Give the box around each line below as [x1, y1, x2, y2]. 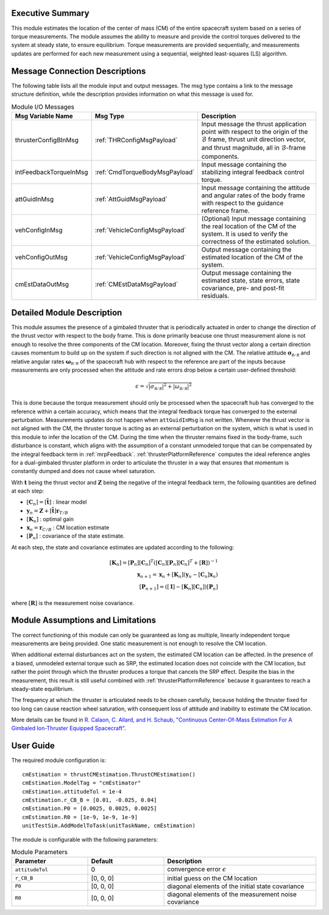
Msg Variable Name [15, 112, 73, 120]
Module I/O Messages [11, 103, 75, 111]
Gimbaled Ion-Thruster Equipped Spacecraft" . [11, 725, 126, 732]
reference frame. [201, 206, 250, 215]
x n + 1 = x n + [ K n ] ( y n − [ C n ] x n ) [137, 571, 219, 580]
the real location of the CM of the [201, 222, 297, 230]
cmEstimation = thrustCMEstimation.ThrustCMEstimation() [22, 771, 196, 778]
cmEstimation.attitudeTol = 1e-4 [22, 788, 122, 795]
